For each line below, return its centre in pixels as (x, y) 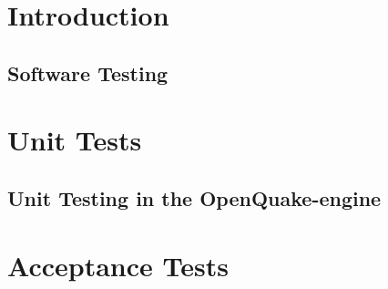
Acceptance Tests (118, 265)
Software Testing (88, 72)
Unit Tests (75, 140)
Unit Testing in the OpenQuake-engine (194, 197)
